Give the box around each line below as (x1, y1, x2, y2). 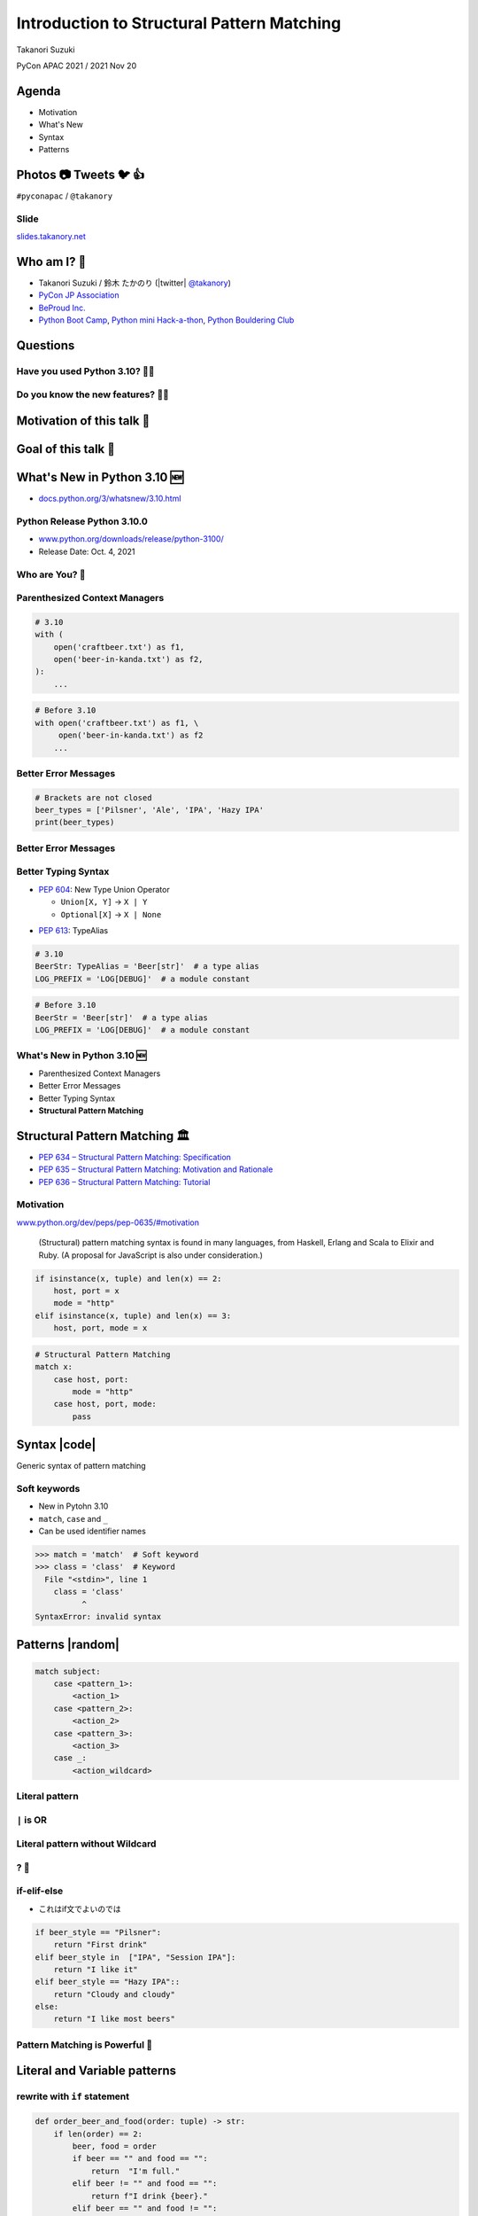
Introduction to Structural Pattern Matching (16, 13, 342, 33)
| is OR (16, 1814, 48, 1826)
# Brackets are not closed (35, 792, 152, 802)
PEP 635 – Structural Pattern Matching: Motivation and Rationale (38, 1164, 274, 1174)
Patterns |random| (16, 1637, 119, 1652)
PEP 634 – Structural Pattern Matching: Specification (38, 1151, 232, 1162)
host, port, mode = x (53, 1323, 148, 1333)
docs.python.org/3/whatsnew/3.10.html (38, 493, 181, 504)
